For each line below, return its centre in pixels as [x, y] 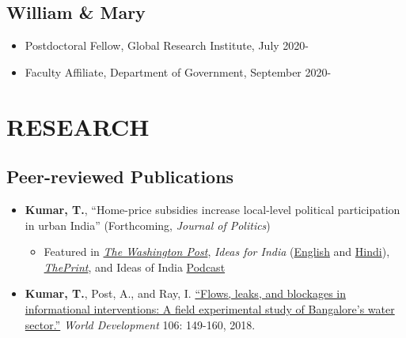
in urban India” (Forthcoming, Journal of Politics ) [148, 225]
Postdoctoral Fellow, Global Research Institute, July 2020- [167, 45]
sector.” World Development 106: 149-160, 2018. [140, 324]
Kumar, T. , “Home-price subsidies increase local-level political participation [212, 209]
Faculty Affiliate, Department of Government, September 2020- [178, 71]
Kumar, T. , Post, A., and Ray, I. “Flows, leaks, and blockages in [186, 293]
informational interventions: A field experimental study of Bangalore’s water [210, 308]
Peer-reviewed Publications [120, 177]
